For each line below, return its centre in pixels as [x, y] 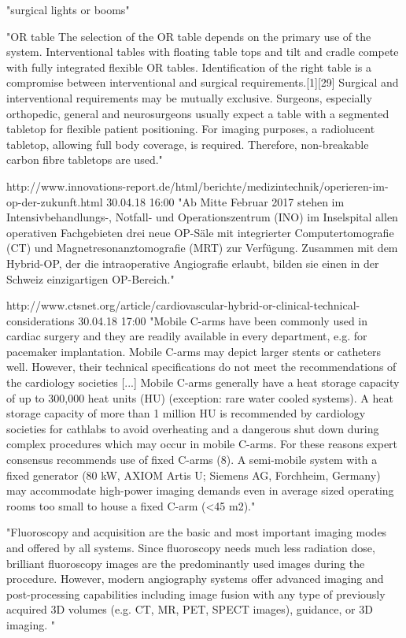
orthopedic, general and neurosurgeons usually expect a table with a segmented [198, 113]
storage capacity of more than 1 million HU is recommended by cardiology [186, 413]
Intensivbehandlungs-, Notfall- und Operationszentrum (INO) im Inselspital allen [202, 217]
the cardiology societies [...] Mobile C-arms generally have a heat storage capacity [203, 382]
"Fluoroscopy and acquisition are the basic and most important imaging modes [197, 532]
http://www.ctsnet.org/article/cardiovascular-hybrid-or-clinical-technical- [183, 305]
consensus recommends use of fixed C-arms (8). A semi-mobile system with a [192, 460]
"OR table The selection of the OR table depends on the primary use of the [189, 36]
